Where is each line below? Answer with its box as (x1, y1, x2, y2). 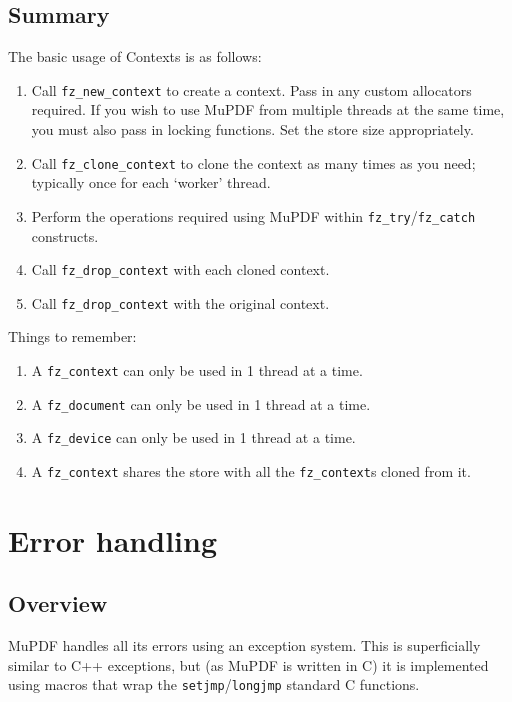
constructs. (31, 225, 99, 246)
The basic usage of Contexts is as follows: (8, 46, 262, 67)
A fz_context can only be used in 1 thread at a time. (31, 360, 363, 381)
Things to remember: (8, 326, 137, 347)
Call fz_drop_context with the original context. (31, 292, 330, 313)
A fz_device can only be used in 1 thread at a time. (31, 427, 356, 448)
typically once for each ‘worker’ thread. (31, 172, 271, 193)
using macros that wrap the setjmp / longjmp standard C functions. (8, 674, 420, 695)
